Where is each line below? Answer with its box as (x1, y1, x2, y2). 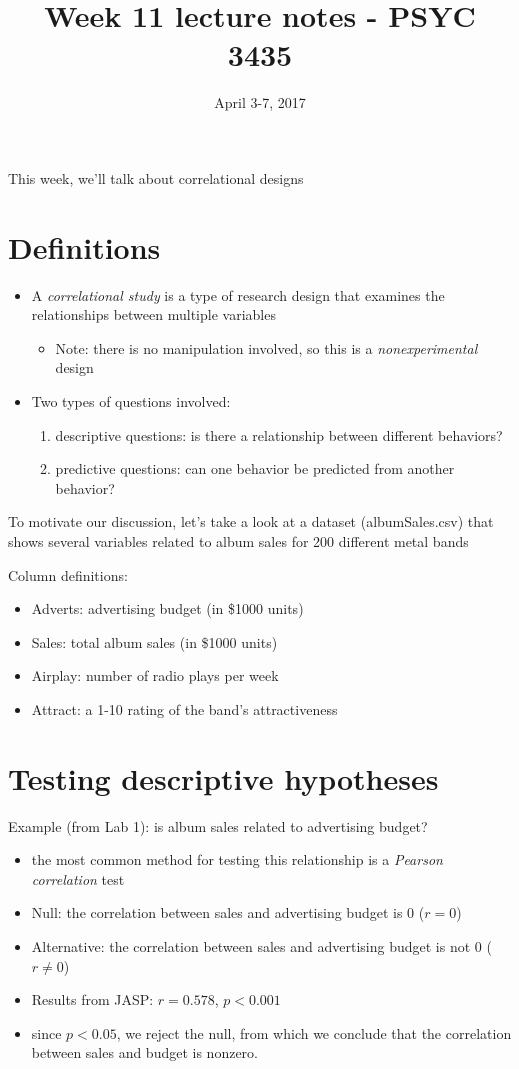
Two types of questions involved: (31, 391, 231, 411)
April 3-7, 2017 (214, 92, 306, 113)
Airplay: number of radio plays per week (31, 665, 279, 686)
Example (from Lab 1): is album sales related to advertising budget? (8, 815, 428, 836)
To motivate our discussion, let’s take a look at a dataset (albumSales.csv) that (8, 511, 494, 532)
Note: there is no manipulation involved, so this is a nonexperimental (55, 337, 478, 358)
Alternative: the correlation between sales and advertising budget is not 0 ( (31, 936, 492, 957)
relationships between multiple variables (31, 304, 276, 325)
